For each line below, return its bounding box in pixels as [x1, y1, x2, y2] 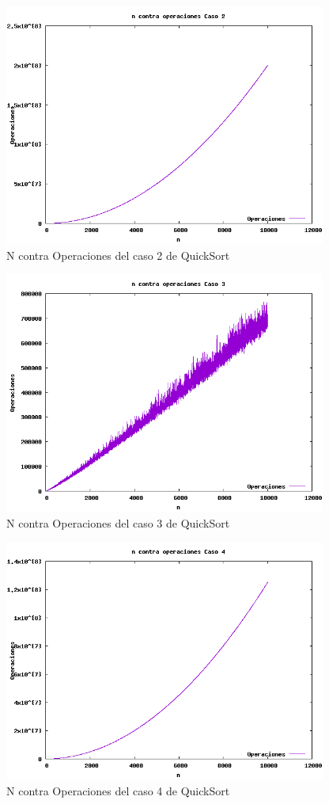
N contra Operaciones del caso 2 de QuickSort [6, 246, 230, 263]
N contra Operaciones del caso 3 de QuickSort [6, 514, 230, 531]
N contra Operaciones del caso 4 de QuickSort [6, 782, 230, 798]
